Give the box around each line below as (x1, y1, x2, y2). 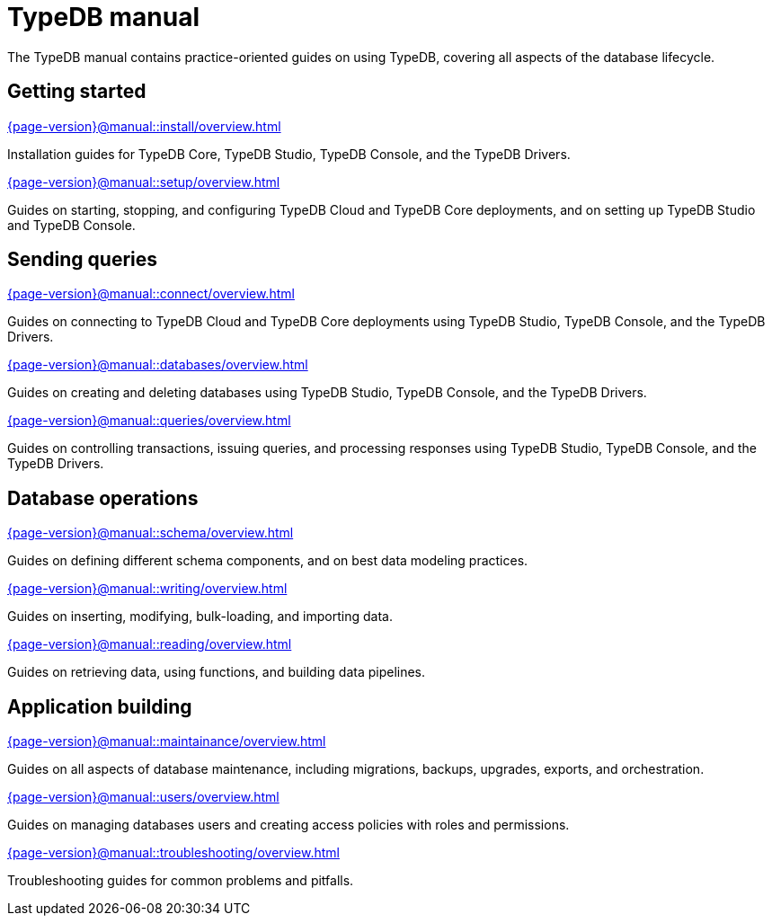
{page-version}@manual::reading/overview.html (7, 636, 292, 652)
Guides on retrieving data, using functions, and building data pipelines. (7, 664, 426, 680)
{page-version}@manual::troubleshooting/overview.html (7, 845, 340, 861)
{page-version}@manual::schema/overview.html (7, 525, 294, 541)
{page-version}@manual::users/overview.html (7, 789, 280, 805)
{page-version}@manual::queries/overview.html (7, 413, 291, 429)
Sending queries (7, 248, 158, 271)
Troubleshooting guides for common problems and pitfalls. (7, 873, 354, 889)
